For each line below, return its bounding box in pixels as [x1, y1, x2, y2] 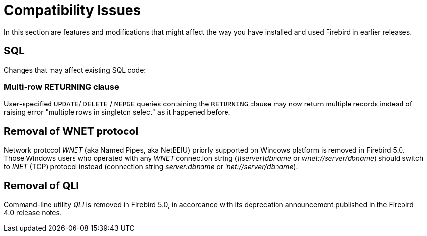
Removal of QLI [4, 179, 79, 192]
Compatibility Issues [4, 2, 141, 19]
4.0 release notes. [4, 209, 62, 217]
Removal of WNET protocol [4, 125, 139, 137]
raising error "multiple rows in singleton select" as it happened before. [4, 108, 230, 117]
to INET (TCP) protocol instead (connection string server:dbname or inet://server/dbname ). [4, 162, 298, 171]
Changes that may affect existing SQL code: [4, 65, 146, 74]
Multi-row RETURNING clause [4, 81, 119, 92]
